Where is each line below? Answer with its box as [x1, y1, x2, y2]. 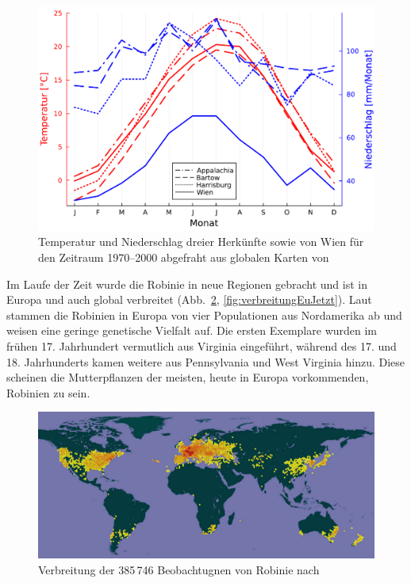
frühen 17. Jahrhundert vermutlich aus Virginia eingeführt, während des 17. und [6, 337, 397, 354]
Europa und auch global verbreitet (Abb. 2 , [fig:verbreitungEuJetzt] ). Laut [6, 291, 372, 308]
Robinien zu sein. [6, 384, 90, 401]
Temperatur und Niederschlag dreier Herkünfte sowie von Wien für [38, 233, 364, 250]
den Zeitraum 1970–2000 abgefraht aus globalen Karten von [38, 248, 329, 265]
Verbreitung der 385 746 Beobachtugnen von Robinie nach [38, 561, 320, 577]
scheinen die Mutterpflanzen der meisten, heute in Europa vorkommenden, [6, 369, 369, 385]
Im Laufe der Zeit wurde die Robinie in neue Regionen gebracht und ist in [6, 275, 367, 292]
